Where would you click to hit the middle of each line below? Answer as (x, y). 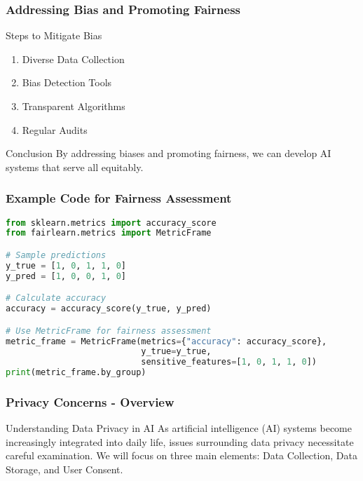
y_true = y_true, (176, 352)
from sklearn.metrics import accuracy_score (111, 223)
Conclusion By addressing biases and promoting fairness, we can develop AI (169, 153)
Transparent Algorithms (74, 106)
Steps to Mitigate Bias (54, 35)
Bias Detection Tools (67, 82)
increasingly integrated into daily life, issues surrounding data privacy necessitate (180, 441)
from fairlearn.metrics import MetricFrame (109, 233)
